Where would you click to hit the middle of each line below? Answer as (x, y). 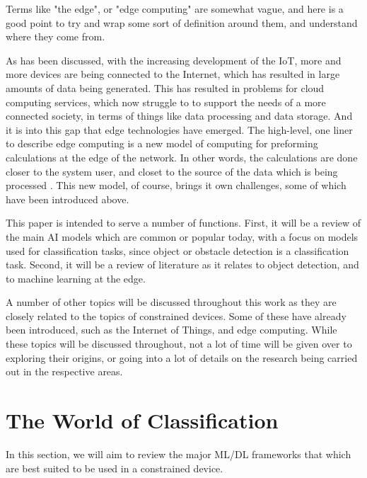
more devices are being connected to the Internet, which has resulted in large (173, 74)
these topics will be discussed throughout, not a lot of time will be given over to (179, 344)
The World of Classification (142, 420)
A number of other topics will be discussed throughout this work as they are (171, 302)
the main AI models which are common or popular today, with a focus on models (182, 236)
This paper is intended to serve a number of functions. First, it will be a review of (183, 223)
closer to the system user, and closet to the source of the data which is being (172, 171)
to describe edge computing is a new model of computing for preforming (162, 143)
